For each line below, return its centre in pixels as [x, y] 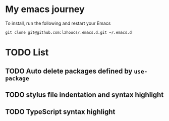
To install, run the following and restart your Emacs [58, 23]
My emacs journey [45, 9]
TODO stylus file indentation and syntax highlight [84, 95]
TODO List [27, 53]
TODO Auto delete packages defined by [69, 71]
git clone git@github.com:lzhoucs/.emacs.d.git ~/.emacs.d [69, 32]
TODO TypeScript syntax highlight [60, 112]
